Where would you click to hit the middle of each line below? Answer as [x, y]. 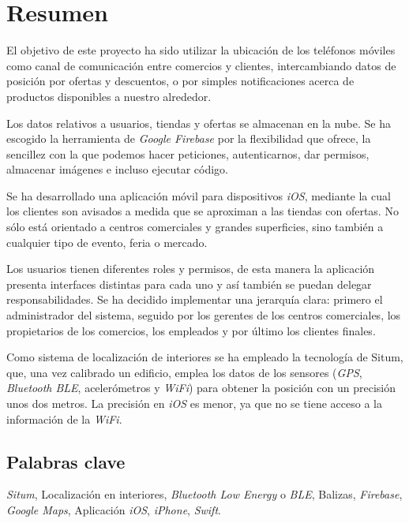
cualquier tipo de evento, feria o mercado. [107, 242]
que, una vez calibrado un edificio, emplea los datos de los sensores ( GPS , [184, 372]
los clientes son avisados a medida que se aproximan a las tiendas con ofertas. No [203, 211]
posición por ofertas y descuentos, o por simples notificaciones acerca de [180, 81]
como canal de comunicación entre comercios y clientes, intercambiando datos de [201, 65]
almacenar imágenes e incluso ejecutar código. [117, 169]
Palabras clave [66, 461]
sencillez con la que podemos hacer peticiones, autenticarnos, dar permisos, [188, 153]
